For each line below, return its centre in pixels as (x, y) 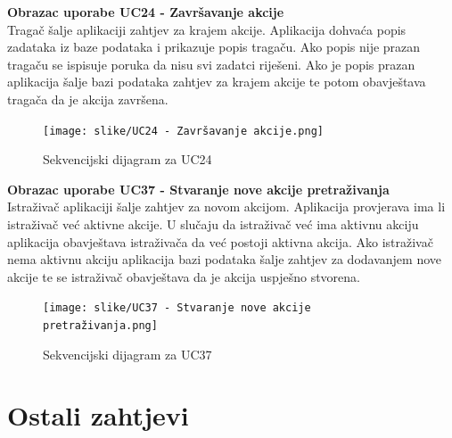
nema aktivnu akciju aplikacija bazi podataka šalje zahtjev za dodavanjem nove (224, 259)
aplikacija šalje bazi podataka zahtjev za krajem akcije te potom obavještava (217, 82)
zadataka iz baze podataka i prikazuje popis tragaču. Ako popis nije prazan (214, 47)
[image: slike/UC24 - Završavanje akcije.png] (183, 131)
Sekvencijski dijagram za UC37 (127, 354)
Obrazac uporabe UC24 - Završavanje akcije (146, 12)
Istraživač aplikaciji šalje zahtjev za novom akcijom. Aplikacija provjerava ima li (226, 207)
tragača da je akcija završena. (88, 99)
